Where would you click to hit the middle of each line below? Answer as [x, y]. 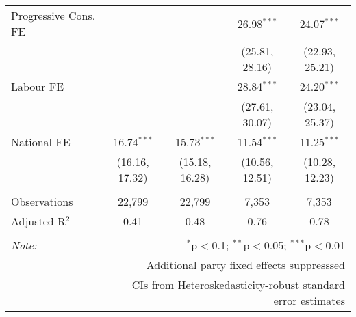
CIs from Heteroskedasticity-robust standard [238, 285]
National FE [41, 142]
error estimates [309, 300]
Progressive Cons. [53, 15]
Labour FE [38, 86]
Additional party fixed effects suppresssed [245, 265]
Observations [42, 201]
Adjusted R [38, 221]
